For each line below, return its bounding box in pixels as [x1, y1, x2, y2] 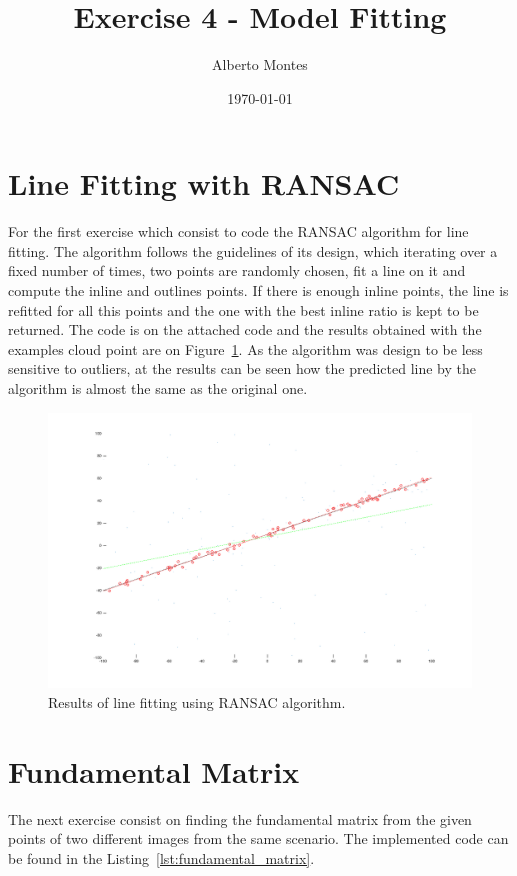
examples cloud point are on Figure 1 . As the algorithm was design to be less [8, 338, 483, 359]
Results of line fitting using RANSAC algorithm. [48, 691, 346, 712]
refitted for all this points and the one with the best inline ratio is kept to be [8, 299, 479, 320]
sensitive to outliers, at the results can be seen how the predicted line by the [8, 358, 476, 379]
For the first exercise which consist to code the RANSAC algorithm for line [8, 221, 469, 242]
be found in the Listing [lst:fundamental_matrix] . [8, 847, 315, 868]
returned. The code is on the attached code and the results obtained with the [8, 319, 482, 340]
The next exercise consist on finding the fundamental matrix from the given [8, 808, 472, 829]
